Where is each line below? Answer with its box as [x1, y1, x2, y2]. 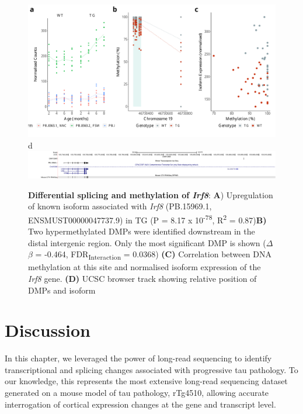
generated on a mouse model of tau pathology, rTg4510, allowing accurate [5, 387, 269, 399]
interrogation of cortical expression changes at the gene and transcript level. [5, 398, 276, 410]
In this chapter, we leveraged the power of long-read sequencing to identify [5, 352, 272, 364]
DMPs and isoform [28, 284, 96, 296]
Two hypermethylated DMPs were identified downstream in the [28, 225, 255, 237]
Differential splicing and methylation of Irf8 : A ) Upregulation [28, 188, 273, 201]
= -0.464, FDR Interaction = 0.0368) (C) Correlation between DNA [35, 248, 271, 262]
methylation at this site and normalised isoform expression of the [28, 261, 261, 273]
